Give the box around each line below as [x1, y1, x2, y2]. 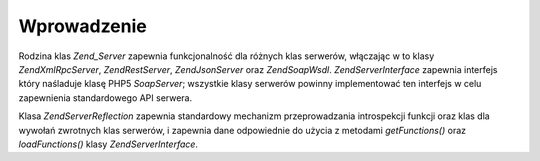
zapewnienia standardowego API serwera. [18, 91, 193, 104]
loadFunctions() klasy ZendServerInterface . [18, 138, 199, 150]
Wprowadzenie [18, 15, 147, 37]
